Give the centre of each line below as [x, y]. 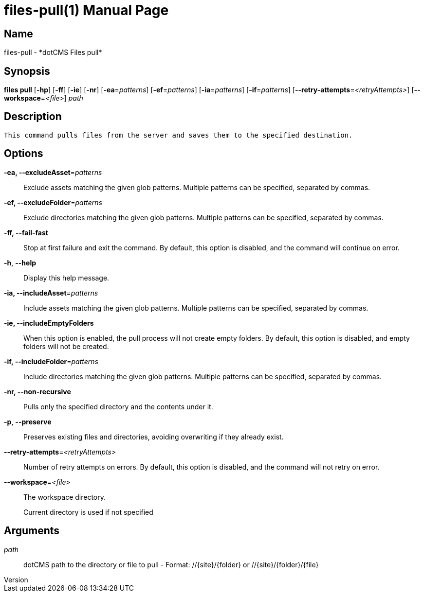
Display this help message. [66, 278]
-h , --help [20, 263]
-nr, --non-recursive [37, 391]
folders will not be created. [66, 346]
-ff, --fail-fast [26, 232]
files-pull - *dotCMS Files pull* [53, 53]
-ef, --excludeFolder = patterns [53, 202]
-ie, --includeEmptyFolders [49, 323]
